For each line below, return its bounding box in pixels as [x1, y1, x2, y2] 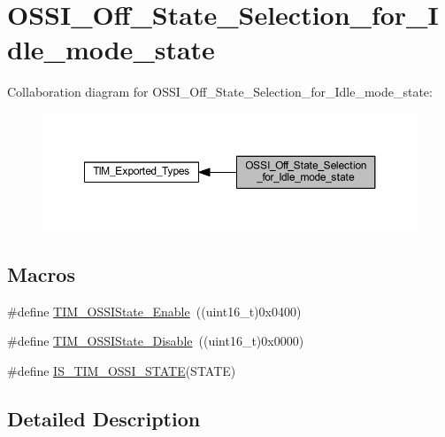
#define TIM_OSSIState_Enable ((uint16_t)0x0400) [7, 301, 302, 320]
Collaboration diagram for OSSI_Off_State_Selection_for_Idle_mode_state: [7, 82, 433, 101]
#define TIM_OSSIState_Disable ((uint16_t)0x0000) [7, 332, 304, 350]
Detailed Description [7, 404, 201, 432]
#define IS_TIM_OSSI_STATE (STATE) [7, 361, 236, 379]
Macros [7, 260, 75, 287]
